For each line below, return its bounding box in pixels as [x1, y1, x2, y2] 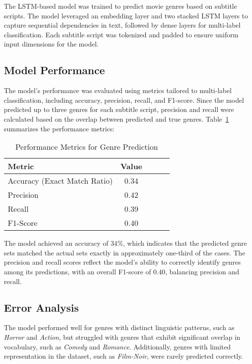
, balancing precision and [165, 266, 239, 276]
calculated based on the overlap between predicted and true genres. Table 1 [4, 113, 229, 124]
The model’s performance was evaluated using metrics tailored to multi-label [4, 85, 232, 95]
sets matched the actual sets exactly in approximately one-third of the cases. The [4, 247, 245, 257]
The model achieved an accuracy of [4, 238, 109, 248]
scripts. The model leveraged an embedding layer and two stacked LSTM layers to [4, 10, 248, 20]
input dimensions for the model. [4, 39, 99, 49]
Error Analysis [4, 300, 79, 315]
